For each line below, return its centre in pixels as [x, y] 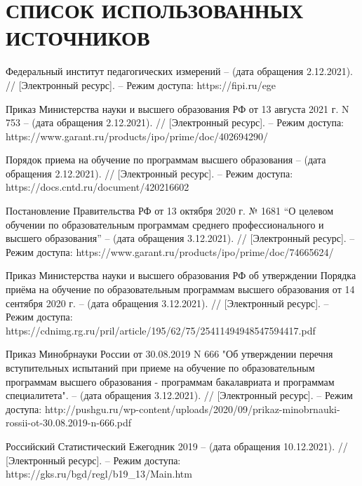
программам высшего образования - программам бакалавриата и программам [170, 381]
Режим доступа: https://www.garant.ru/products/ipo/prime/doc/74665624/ [170, 251]
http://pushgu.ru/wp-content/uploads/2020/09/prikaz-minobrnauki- [192, 409]
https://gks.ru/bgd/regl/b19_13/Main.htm [99, 474]
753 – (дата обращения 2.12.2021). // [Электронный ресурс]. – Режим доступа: [175, 122]
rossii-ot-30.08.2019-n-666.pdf [69, 423]
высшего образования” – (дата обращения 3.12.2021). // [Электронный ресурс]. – [180, 238]
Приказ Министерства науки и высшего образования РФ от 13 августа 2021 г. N [177, 108]
